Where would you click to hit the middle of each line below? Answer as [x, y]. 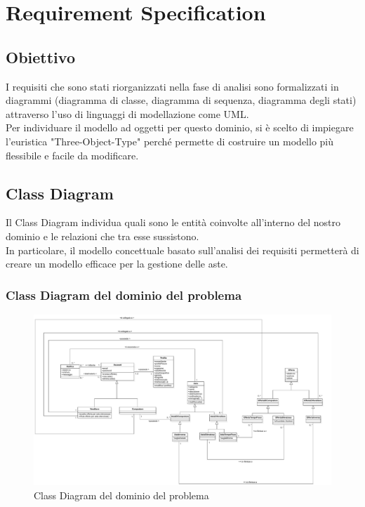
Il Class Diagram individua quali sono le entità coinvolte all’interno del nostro [173, 222]
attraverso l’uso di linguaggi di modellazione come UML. [127, 113]
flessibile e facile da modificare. [72, 155]
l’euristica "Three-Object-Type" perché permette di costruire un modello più [170, 141]
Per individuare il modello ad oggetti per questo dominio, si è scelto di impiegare [180, 127]
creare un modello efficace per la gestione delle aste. [117, 264]
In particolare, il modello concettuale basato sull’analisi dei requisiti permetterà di [182, 250]
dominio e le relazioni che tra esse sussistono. [102, 236]
